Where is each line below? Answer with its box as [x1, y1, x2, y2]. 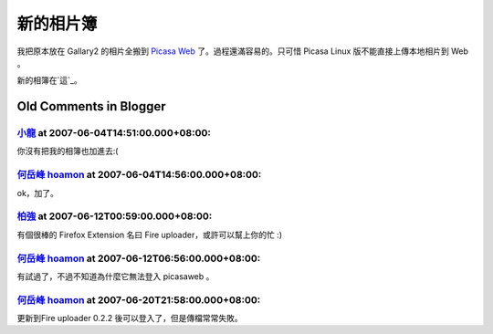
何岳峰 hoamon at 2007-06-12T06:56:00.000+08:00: [16, 252, 261, 265]
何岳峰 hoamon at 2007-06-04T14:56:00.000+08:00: [16, 169, 262, 182]
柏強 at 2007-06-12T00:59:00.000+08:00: [16, 210, 213, 223]
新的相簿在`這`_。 [16, 75, 82, 86]
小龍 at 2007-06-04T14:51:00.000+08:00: [16, 127, 212, 140]
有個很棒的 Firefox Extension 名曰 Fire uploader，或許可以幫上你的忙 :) [16, 229, 283, 240]
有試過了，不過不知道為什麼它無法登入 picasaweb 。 [16, 270, 215, 282]
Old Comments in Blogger [16, 99, 166, 114]
